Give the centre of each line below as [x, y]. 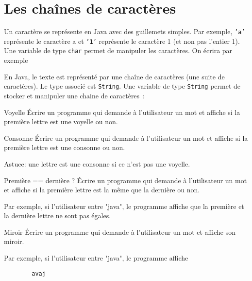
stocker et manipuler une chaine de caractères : [74, 95]
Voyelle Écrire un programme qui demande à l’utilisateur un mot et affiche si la [122, 112]
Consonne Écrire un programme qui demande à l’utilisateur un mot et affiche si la [126, 138]
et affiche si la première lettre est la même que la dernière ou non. [102, 190]
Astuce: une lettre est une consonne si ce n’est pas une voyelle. [97, 163]
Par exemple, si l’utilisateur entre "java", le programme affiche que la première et [124, 206]
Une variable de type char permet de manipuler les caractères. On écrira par [118, 50]
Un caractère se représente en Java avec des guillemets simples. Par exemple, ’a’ [125, 31]
